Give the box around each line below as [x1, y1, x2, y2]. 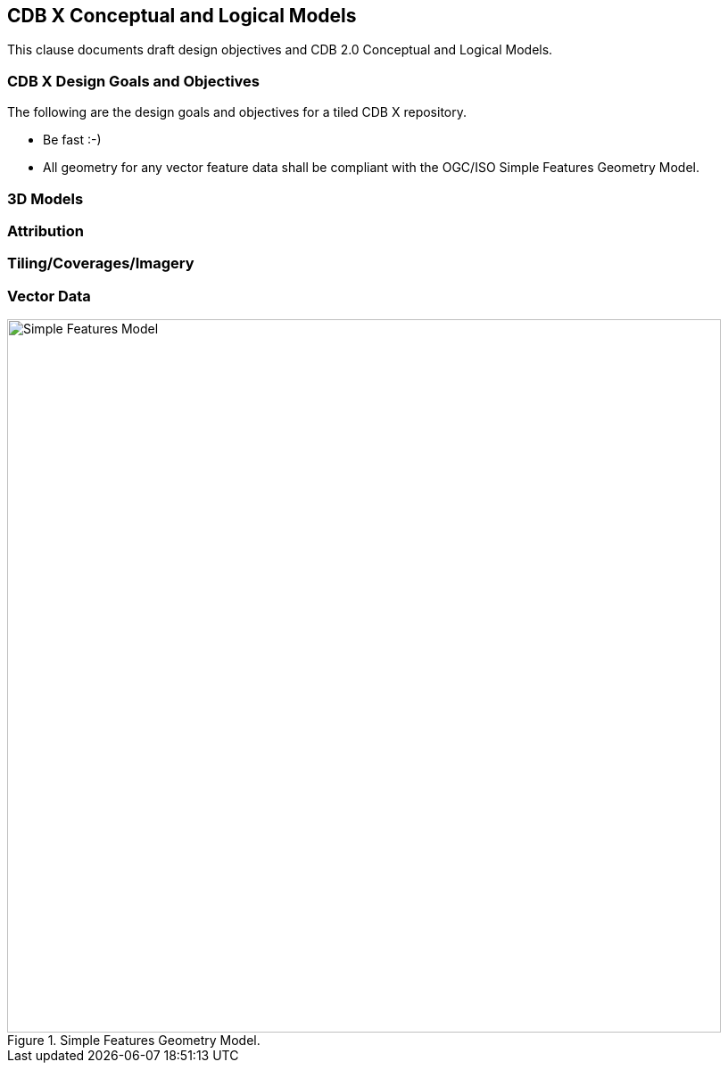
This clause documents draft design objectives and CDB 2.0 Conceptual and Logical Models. [7, 42, 553, 58]
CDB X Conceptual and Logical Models [7, 4, 357, 27]
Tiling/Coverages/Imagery [7, 254, 194, 273]
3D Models [7, 189, 84, 208]
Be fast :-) [43, 132, 102, 148]
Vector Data [7, 286, 91, 305]
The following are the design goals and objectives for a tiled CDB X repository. [7, 104, 467, 120]
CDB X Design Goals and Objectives [7, 71, 260, 90]
